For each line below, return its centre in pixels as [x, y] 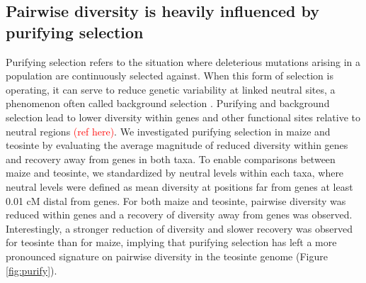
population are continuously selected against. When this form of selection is [170, 76]
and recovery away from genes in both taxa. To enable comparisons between [171, 159]
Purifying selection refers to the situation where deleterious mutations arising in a [183, 61]
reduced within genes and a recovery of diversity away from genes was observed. [179, 215]
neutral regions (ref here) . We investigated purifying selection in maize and [168, 131]
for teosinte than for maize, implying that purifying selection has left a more [171, 242]
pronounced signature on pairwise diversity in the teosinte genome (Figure [167, 256]
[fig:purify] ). [32, 270]
